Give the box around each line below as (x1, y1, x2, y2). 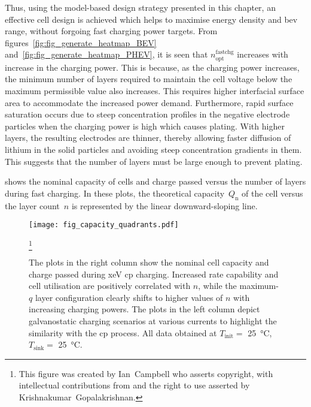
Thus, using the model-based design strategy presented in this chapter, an (5, 1, 276, 13)
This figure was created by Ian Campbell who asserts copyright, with (19, 367, 273, 379)
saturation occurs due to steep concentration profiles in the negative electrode (5, 108, 290, 120)
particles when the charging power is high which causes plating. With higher (5, 119, 285, 132)
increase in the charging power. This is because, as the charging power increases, (5, 61, 300, 73)
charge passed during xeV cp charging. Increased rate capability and (29, 267, 279, 280)
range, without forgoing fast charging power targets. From (5, 25, 218, 37)
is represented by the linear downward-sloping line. (71, 199, 258, 212)
